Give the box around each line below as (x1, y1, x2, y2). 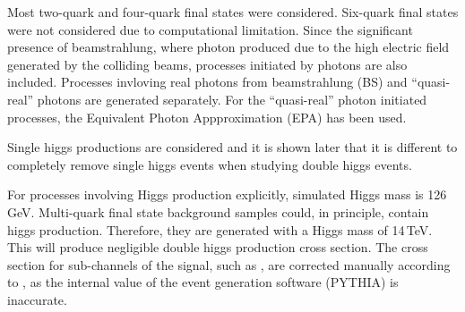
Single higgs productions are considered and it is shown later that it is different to (7, 138, 458, 156)
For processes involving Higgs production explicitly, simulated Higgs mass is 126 (7, 185, 447, 204)
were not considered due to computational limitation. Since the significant (7, 20, 413, 38)
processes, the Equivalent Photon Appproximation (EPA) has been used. (7, 107, 407, 126)
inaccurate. (7, 290, 67, 308)
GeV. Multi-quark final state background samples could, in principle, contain (7, 202, 429, 221)
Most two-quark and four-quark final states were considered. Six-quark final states (7, 3, 459, 21)
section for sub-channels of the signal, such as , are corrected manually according (7, 255, 451, 274)
